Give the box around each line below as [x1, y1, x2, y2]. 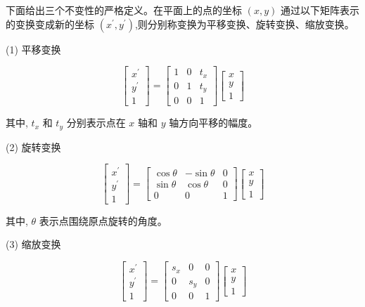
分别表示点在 [66, 115, 126, 130]
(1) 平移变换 [6, 41, 61, 56]
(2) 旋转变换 [6, 139, 61, 154]
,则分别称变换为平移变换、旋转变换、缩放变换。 [134, 16, 354, 31]
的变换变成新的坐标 [6, 16, 94, 31]
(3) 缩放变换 [6, 237, 61, 252]
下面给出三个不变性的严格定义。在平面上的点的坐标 [6, 3, 242, 17]
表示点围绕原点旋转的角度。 [39, 213, 167, 228]
